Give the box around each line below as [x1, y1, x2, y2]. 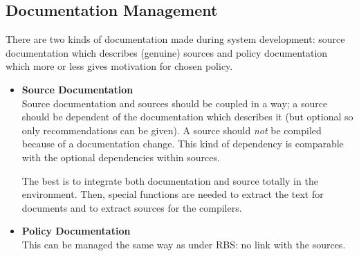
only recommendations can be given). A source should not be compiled [21, 122, 322, 137]
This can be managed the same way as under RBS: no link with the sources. [21, 237, 346, 251]
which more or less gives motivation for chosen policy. [6, 59, 233, 73]
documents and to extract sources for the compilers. [21, 200, 242, 214]
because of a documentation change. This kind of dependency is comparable [21, 136, 344, 151]
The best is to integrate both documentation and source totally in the [21, 173, 318, 188]
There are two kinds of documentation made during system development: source [6, 32, 345, 46]
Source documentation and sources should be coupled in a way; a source [21, 95, 328, 110]
